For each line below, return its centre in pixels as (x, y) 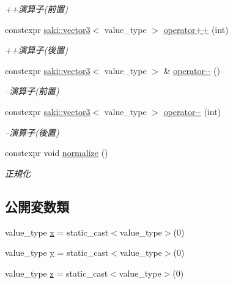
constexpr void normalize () (57, 153)
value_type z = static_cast (57, 273)
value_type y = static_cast (57, 252)
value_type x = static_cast (57, 232)
